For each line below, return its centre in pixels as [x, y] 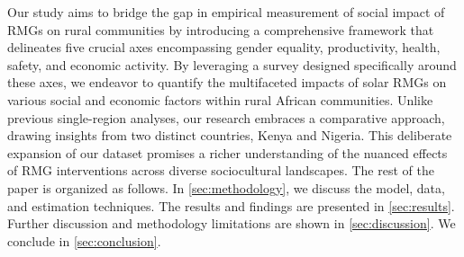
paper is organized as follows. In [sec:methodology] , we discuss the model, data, [226, 187]
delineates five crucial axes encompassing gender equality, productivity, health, [224, 47]
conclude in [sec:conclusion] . [84, 240]
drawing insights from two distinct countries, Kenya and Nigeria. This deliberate [230, 135]
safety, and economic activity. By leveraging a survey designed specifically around [232, 64]
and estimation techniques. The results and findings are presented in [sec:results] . [231, 205]
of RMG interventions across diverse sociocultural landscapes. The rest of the [221, 170]
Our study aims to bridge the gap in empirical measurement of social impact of [226, 12]
